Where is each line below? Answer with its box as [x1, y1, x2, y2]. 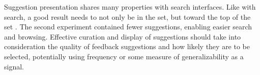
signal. [4, 61, 24, 71]
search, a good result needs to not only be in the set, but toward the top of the [4, 11, 251, 22]
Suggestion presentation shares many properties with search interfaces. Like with [4, 2, 256, 12]
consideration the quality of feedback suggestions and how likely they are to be [4, 41, 250, 52]
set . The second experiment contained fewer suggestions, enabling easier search [4, 21, 252, 32]
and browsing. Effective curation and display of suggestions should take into [4, 31, 241, 42]
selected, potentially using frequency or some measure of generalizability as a [4, 51, 244, 61]
